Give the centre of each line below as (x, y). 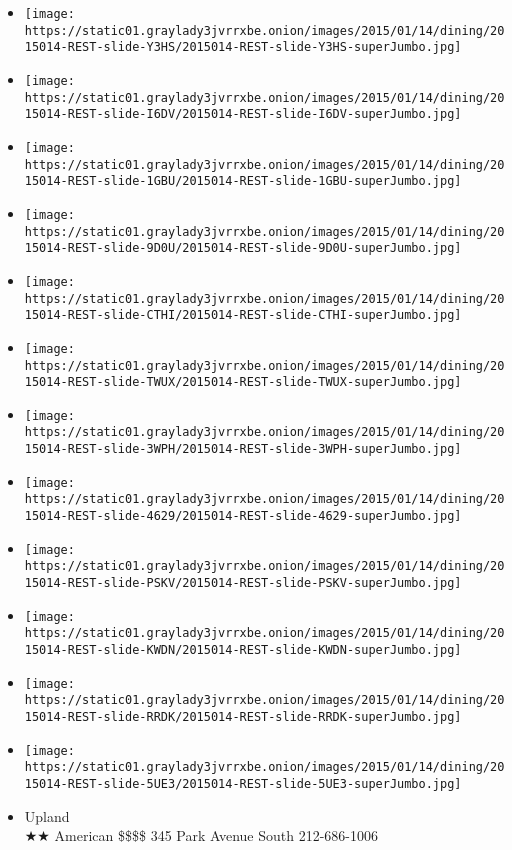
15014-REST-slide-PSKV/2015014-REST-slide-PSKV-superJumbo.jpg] (243, 583)
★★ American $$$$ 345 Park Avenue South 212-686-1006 (201, 835)
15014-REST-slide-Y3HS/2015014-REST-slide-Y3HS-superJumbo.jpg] (243, 47)
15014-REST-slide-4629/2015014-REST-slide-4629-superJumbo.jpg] (243, 516)
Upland (47, 815)
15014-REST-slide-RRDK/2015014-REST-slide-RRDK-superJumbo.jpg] (243, 717)
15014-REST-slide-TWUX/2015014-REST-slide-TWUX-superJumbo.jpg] (243, 382)
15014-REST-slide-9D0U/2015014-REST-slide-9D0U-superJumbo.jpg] (243, 248)
